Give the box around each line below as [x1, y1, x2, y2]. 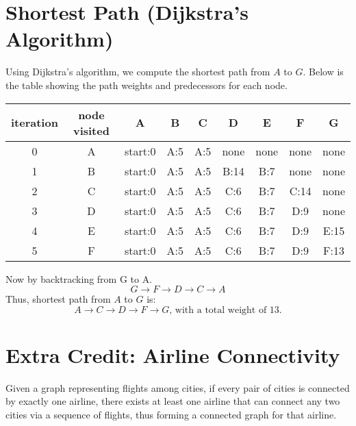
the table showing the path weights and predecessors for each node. [5, 77, 288, 92]
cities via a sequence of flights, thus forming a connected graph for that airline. [5, 408, 337, 421]
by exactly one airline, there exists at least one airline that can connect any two [5, 394, 340, 408]
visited [73, 122, 110, 138]
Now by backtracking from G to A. [5, 271, 153, 286]
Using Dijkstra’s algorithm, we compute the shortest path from [5, 64, 270, 79]
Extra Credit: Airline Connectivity [5, 340, 340, 368]
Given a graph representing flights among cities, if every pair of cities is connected [5, 380, 350, 394]
